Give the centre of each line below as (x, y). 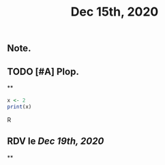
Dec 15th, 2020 (115, 12)
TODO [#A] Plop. (43, 71)
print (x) (19, 106)
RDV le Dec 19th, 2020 (56, 141)
